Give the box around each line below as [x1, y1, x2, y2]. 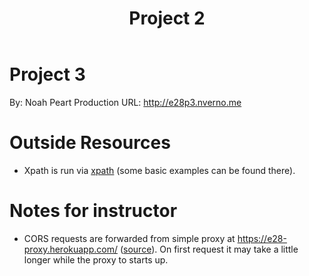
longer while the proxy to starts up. [23, 253, 169, 266]
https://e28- [237, 232, 287, 244]
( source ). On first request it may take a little [119, 243, 299, 255]
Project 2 [128, 7, 206, 30]
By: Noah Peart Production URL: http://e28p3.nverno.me [9, 96, 242, 108]
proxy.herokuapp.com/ [23, 243, 118, 255]
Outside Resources [9, 132, 171, 154]
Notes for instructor [9, 200, 178, 222]
